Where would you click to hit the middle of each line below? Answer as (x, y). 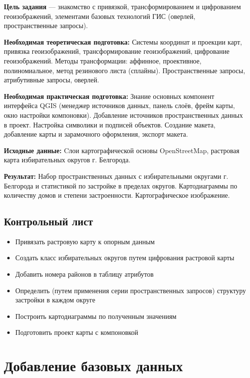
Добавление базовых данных (93, 366)
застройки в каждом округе (55, 300)
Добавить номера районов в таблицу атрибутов (84, 274)
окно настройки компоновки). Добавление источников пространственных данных (124, 115)
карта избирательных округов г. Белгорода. (67, 160)
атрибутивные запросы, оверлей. (51, 80)
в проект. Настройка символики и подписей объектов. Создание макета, (110, 124)
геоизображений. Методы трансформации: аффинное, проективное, (103, 60)
